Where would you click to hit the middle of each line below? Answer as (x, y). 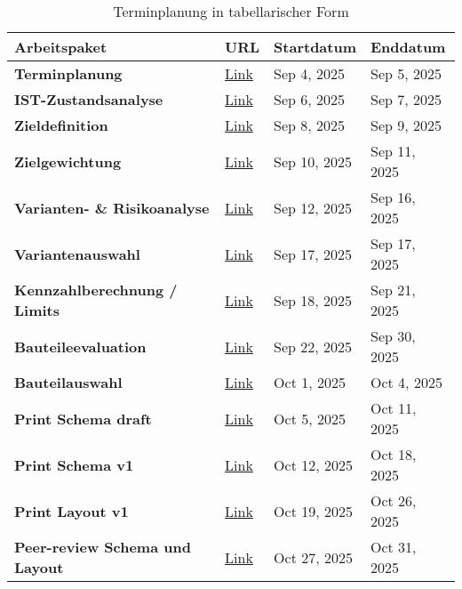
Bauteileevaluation (80, 346)
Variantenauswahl (77, 254)
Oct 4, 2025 (406, 382)
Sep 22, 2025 (313, 346)
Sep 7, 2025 (406, 99)
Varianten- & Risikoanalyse (112, 207)
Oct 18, (394, 454)
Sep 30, (393, 336)
